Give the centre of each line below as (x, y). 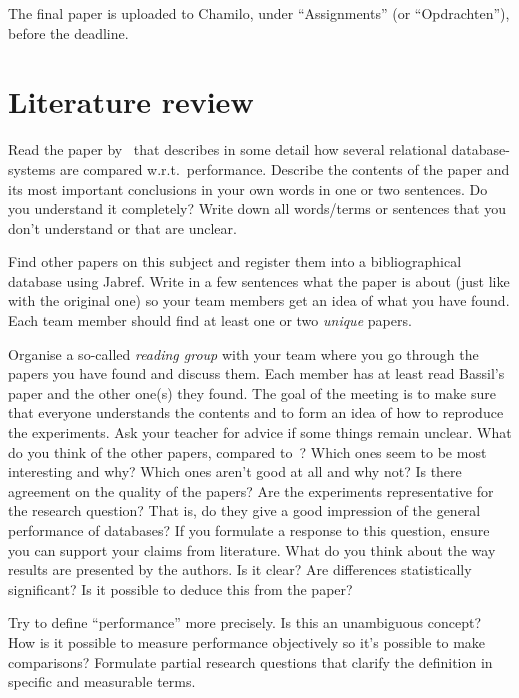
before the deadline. (68, 32)
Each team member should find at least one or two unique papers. (210, 320)
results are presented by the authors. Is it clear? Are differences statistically (240, 569)
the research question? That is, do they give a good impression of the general (244, 510)
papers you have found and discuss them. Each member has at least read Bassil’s (256, 373)
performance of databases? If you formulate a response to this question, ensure (249, 530)
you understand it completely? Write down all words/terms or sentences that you (257, 208)
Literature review (131, 101)
